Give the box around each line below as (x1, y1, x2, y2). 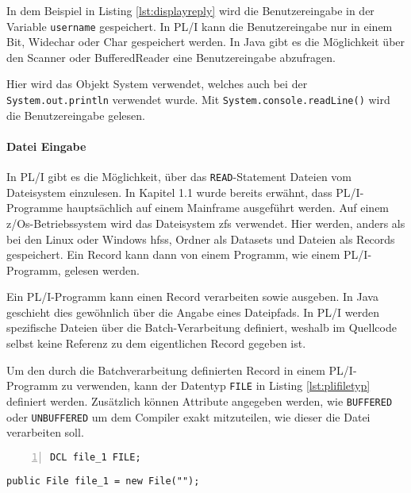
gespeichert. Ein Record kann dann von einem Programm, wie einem (6, 246, 340, 263)
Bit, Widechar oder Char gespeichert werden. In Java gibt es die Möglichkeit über (6, 33, 405, 50)
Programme (6, 199, 63, 216)
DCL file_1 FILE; (50, 451, 141, 463)
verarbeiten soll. (6, 424, 84, 441)
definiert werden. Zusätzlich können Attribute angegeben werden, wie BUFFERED (6, 392, 393, 409)
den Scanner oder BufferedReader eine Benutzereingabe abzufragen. (6, 48, 336, 65)
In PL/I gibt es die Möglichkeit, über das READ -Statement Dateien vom (6, 168, 352, 185)
